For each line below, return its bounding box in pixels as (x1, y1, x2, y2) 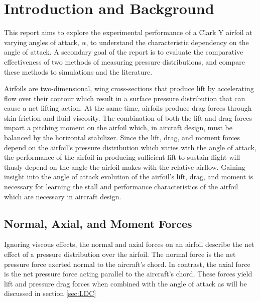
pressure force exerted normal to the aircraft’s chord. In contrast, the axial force (4, 258, 250, 269)
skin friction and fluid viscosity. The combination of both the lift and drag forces (4, 112, 252, 123)
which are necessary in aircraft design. (4, 191, 121, 201)
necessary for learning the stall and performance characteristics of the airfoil (4, 181, 238, 192)
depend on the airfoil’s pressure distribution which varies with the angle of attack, (4, 142, 256, 152)
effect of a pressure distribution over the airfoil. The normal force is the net (4, 249, 236, 259)
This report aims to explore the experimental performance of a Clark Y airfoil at (4, 27, 252, 38)
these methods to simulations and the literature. (4, 66, 153, 77)
